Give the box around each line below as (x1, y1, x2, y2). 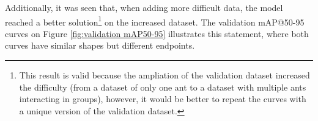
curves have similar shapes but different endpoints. (5, 39, 195, 52)
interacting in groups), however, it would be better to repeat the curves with (19, 92, 306, 105)
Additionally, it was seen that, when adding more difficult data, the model (5, 1, 283, 13)
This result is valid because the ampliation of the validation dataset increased (19, 69, 310, 81)
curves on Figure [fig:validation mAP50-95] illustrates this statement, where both (5, 27, 309, 40)
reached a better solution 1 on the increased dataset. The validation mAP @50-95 (5, 13, 305, 28)
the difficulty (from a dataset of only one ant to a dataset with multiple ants (19, 80, 306, 93)
